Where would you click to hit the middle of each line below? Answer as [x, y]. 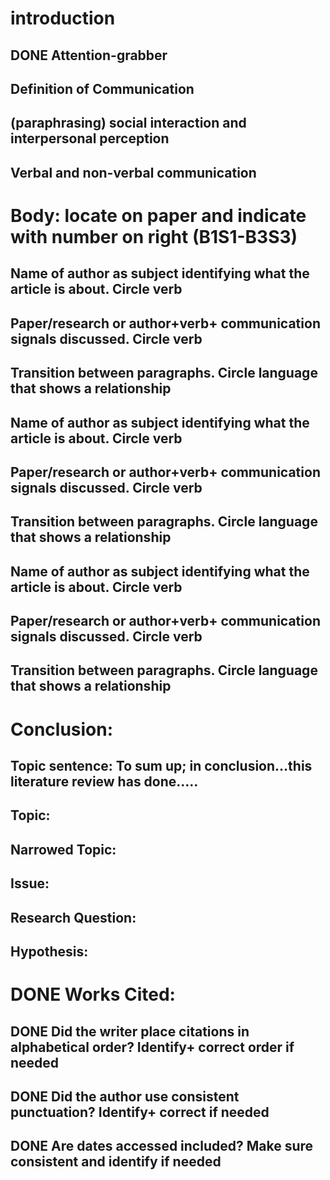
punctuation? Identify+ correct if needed [140, 1112]
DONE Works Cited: [93, 994]
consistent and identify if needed [116, 1162]
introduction [63, 18]
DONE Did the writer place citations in [130, 1031]
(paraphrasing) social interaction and [128, 123]
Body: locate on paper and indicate [158, 215]
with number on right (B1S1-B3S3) [154, 236]
